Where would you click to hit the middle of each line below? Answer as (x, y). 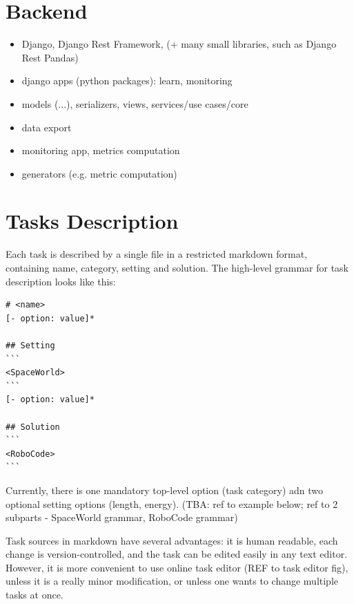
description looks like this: (61, 281)
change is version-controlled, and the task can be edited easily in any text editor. (177, 554)
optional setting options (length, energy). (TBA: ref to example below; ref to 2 (172, 503)
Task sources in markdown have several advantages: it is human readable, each (172, 540)
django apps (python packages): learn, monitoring (127, 81)
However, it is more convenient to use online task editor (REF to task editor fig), (177, 567)
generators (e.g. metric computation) (99, 173)
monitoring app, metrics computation (101, 150)
